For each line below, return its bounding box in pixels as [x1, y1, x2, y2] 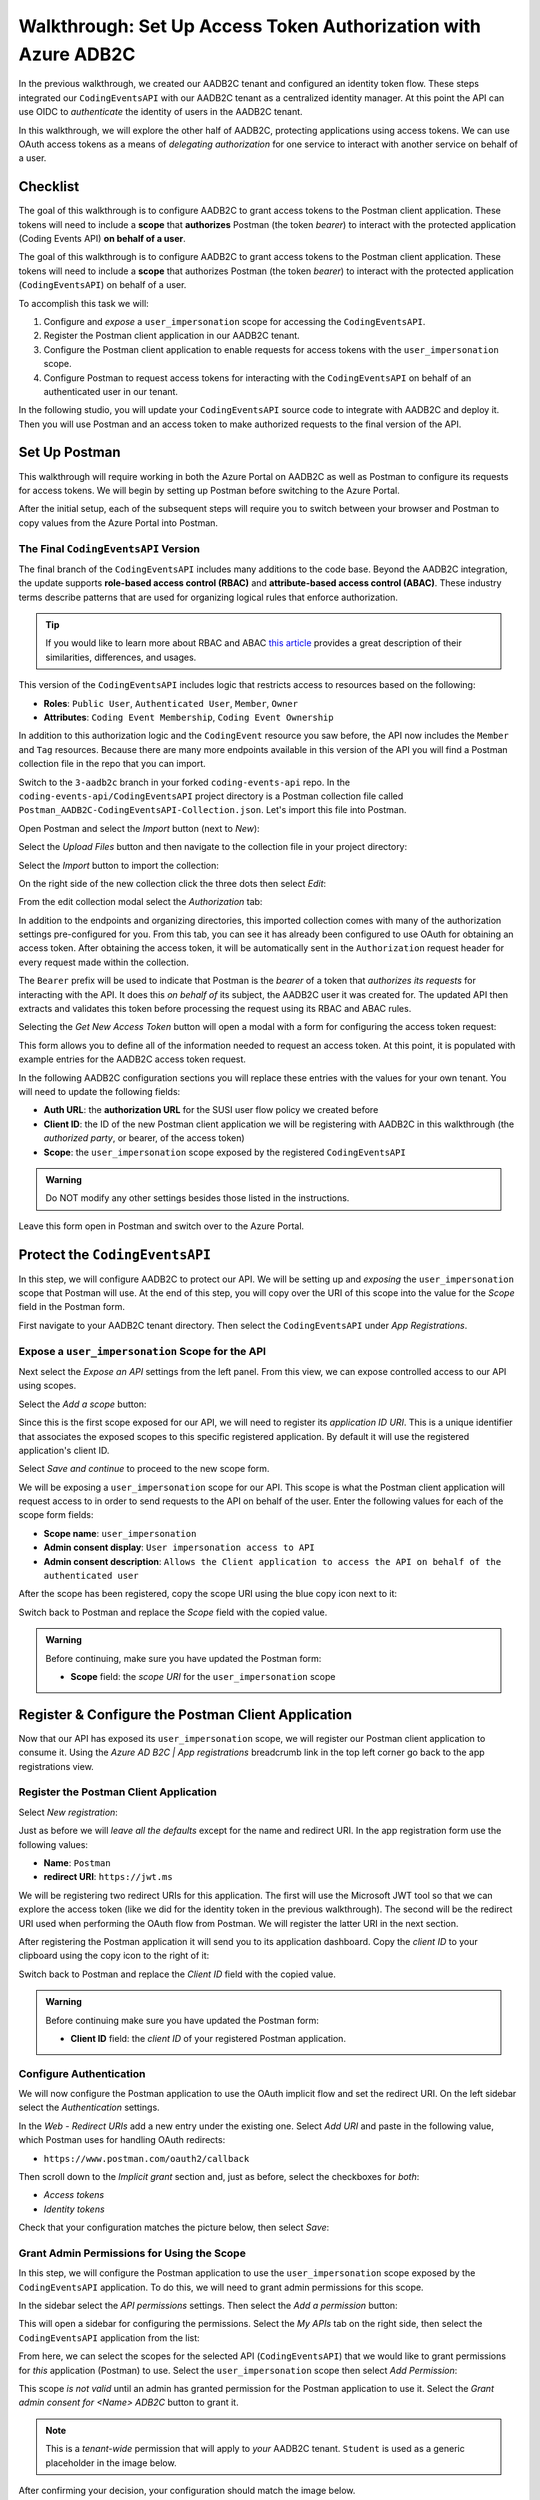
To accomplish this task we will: [18, 297, 149, 309]
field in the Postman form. [18, 1301, 125, 1313]
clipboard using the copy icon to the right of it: [18, 1950, 210, 1962]
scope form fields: [18, 1509, 94, 1521]
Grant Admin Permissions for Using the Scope [18, 2246, 247, 2260]
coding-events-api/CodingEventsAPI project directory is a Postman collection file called [18, 790, 404, 802]
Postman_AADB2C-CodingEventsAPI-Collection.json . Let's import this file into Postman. [18, 804, 407, 816]
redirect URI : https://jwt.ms [43, 1871, 174, 1883]
